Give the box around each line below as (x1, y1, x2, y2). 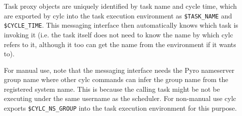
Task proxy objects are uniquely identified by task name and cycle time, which (4, 1, 237, 11)
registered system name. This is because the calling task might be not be (4, 83, 220, 94)
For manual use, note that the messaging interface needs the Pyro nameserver (4, 65, 235, 75)
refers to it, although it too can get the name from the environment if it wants (4, 39, 236, 49)
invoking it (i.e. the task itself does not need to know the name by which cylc (4, 29, 233, 39)
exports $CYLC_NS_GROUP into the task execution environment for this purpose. (4, 103, 237, 113)
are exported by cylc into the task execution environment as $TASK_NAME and (4, 10, 232, 20)
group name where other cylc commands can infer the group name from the (4, 74, 228, 84)
